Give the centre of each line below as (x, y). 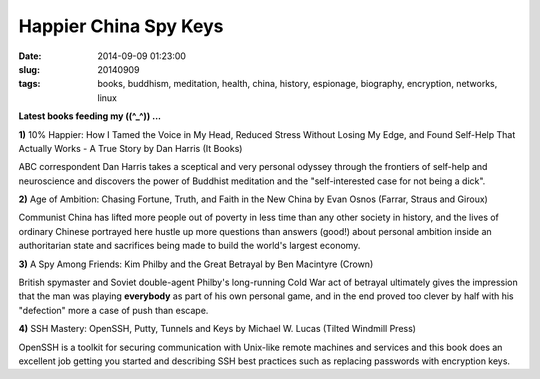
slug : (29, 69)
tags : (29, 84)
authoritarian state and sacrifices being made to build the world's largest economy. (189, 246)
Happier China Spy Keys (121, 26)
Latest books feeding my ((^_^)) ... (90, 116)
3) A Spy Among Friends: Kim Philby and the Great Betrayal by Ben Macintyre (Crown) (196, 264)
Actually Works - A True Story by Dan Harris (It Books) (130, 148)
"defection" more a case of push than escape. (113, 310)
